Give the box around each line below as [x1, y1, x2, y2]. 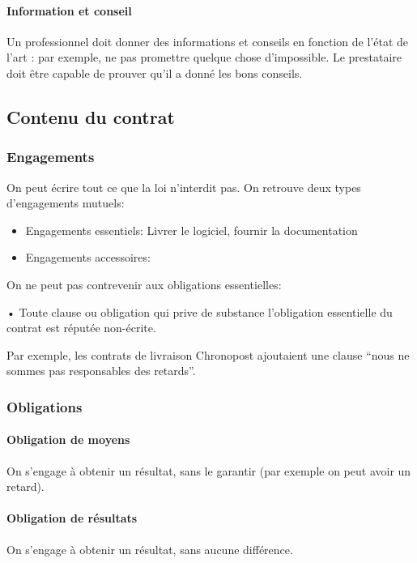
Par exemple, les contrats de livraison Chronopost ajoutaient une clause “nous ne [6, 346, 410, 363]
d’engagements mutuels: [6, 194, 125, 211]
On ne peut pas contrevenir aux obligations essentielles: [6, 275, 282, 292]
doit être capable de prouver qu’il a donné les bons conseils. [6, 64, 303, 81]
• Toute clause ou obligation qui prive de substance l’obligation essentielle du [6, 303, 393, 320]
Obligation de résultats [6, 510, 138, 527]
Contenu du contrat [6, 104, 175, 129]
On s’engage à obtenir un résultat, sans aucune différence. [6, 540, 293, 557]
